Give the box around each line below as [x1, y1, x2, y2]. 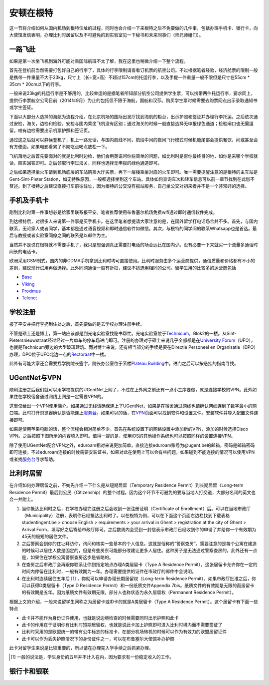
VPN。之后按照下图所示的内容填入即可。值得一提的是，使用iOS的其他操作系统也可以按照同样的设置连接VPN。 [9, 433, 236, 439]
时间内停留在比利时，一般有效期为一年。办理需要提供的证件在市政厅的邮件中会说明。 [21, 569, 196, 575]
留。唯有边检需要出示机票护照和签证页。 [9, 127, 92, 133]
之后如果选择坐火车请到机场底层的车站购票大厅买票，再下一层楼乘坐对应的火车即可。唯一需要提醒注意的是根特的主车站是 [9, 169, 258, 175]
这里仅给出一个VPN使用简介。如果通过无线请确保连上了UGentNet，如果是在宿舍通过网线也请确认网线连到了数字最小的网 [9, 403, 257, 409]
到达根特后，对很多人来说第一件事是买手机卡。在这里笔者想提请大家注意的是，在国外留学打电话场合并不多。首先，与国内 [9, 218, 258, 224]
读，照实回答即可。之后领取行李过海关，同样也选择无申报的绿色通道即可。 [9, 160, 162, 166]
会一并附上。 [9, 496, 36, 502]
